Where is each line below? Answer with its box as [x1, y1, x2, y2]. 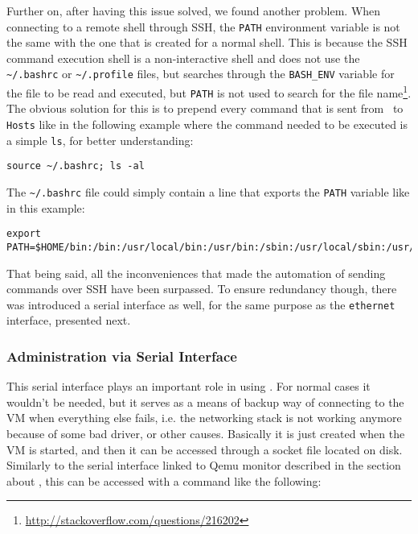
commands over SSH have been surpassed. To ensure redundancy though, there [6, 280, 397, 297]
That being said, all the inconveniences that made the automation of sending [6, 264, 386, 281]
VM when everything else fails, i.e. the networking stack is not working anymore [6, 409, 402, 426]
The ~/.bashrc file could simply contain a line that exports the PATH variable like [6, 183, 410, 200]
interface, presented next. [6, 312, 131, 329]
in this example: [6, 199, 85, 216]
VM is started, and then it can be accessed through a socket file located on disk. [6, 441, 403, 457]
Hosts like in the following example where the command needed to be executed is [6, 116, 408, 132]
